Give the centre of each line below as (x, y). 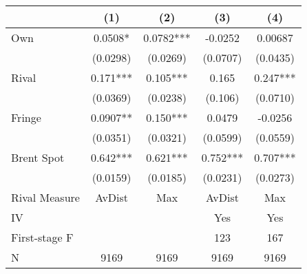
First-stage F (42, 237)
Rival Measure (45, 197)
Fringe (26, 117)
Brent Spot (38, 157)
